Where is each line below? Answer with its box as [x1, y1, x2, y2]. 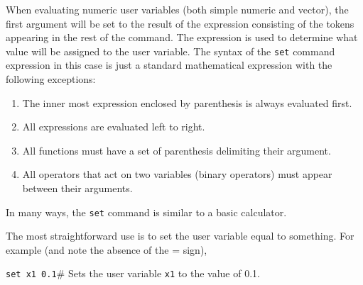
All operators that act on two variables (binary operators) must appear [22, 167, 332, 181]
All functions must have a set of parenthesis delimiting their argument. [22, 142, 331, 157]
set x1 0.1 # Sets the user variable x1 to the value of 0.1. [6, 266, 260, 281]
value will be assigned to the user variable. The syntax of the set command [6, 43, 335, 58]
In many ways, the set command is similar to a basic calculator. [6, 204, 287, 219]
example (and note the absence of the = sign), [6, 242, 207, 257]
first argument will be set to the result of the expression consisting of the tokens [6, 16, 354, 30]
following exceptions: [6, 72, 96, 86]
